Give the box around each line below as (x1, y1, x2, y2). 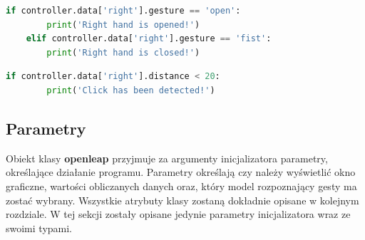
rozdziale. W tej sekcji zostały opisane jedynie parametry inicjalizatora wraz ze (6, 207, 351, 221)
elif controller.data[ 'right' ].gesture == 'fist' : (26, 33, 272, 44)
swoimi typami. (6, 220, 73, 235)
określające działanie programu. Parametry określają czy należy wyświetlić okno (6, 165, 356, 179)
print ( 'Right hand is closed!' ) (46, 47, 200, 58)
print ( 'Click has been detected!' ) (46, 85, 215, 95)
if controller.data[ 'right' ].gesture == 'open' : (6, 6, 241, 16)
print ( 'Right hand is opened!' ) (46, 19, 200, 30)
